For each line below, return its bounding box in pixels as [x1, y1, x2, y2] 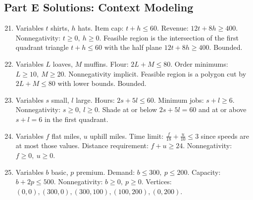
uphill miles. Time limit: [90, 130, 164, 141]
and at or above [199, 104, 247, 115]
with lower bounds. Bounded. [57, 78, 147, 88]
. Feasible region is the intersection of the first [99, 32, 239, 42]
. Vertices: [141, 176, 172, 187]
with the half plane [104, 42, 162, 52]
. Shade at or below [98, 104, 157, 115]
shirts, [51, 23, 69, 33]
